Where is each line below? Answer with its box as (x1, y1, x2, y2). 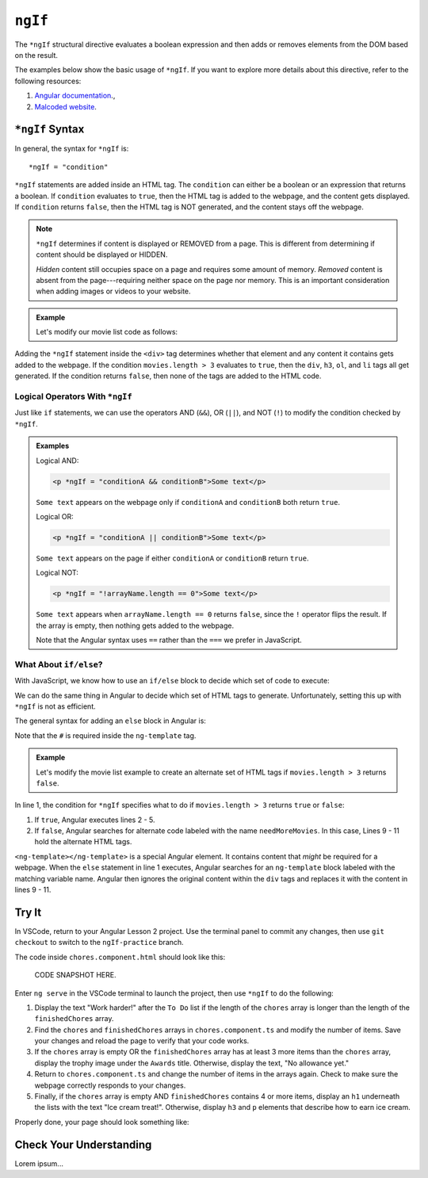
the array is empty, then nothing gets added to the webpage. (36, 621, 234, 630)
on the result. (14, 50, 59, 59)
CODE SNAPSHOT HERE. (34, 970, 117, 980)
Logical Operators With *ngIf (14, 391, 132, 402)
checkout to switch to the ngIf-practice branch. (14, 938, 184, 947)
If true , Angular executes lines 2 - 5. (34, 815, 155, 824)
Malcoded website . (34, 101, 97, 111)
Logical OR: (36, 511, 75, 521)
